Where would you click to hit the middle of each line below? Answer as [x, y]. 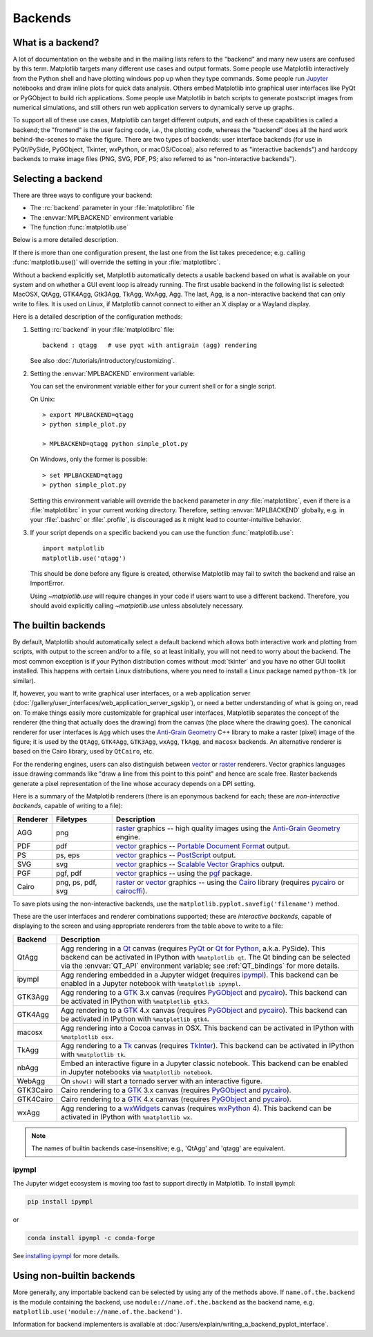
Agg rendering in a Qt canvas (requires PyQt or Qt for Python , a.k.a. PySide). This [193, 948]
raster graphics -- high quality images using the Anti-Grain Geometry [228, 828]
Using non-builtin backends [74, 1276]
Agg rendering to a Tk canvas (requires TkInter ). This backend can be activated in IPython [207, 1045]
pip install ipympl [60, 1202]
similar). [24, 680]
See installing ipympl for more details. [66, 1256]
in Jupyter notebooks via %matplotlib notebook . [137, 1072]
